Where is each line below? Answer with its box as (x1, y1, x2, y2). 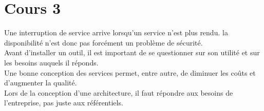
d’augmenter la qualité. (4, 77, 77, 88)
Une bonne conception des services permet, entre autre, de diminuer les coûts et (4, 67, 256, 78)
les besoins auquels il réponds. (4, 57, 99, 68)
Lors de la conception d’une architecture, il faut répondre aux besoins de (4, 87, 233, 98)
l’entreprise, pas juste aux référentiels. (4, 97, 123, 108)
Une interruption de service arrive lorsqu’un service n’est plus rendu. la (4, 27, 228, 38)
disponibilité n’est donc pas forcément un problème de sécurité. (4, 37, 203, 48)
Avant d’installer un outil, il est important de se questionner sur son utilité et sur (4, 47, 260, 58)
